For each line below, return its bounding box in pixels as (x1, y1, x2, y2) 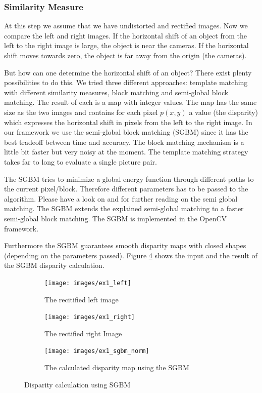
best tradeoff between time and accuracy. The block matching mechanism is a (4, 136, 244, 147)
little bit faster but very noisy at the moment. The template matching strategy (4, 146, 248, 157)
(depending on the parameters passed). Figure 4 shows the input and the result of (4, 250, 257, 260)
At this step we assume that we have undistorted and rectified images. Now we (4, 20, 248, 31)
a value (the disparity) (189, 106, 258, 117)
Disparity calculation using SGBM (24, 379, 131, 389)
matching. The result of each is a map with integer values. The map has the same (4, 97, 257, 107)
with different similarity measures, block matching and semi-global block (4, 87, 229, 97)
